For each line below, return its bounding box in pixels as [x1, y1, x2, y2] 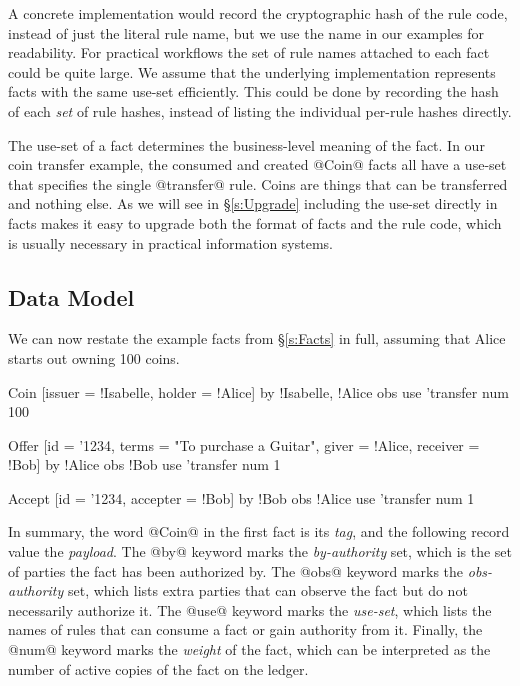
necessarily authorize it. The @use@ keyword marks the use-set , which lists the [8, 599, 492, 620]
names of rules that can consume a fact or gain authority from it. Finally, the [8, 619, 483, 640]
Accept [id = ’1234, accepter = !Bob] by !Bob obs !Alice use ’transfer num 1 [8, 487, 475, 508]
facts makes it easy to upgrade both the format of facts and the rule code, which [8, 212, 502, 233]
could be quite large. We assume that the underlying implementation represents [8, 61, 496, 82]
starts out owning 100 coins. [8, 347, 180, 368]
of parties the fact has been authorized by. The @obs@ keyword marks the [8, 560, 464, 581]
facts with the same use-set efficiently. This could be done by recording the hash [8, 81, 499, 102]
